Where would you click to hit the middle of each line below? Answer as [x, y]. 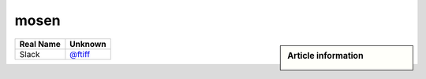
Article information [325, 56]
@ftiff [80, 54]
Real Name [40, 44]
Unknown [88, 44]
